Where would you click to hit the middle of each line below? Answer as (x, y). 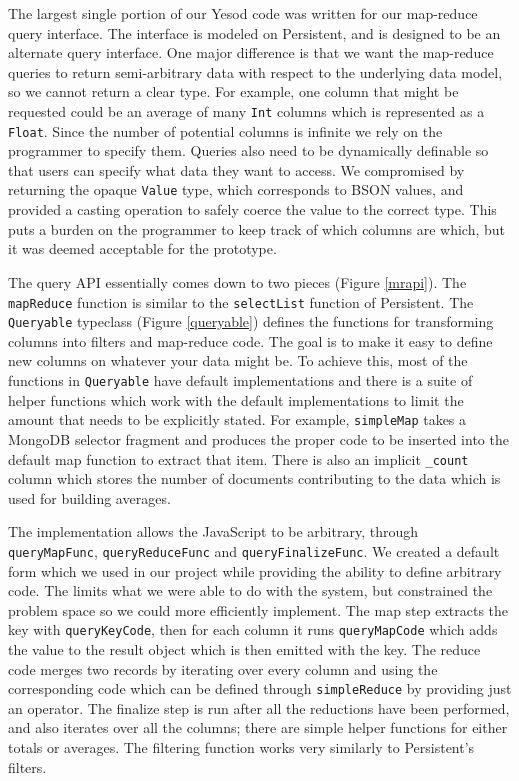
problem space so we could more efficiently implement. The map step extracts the (258, 609)
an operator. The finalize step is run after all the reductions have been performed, (259, 707)
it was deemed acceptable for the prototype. (142, 248)
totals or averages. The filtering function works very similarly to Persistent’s (241, 747)
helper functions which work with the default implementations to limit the (236, 399)
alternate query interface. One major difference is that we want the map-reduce (251, 52)
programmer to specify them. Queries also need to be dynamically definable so (248, 150)
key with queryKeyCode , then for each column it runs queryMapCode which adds (253, 629)
